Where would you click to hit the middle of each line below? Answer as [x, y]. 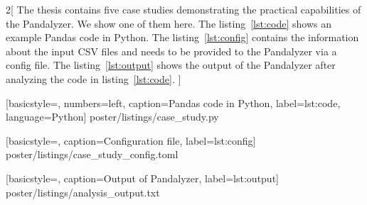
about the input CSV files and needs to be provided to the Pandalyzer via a [171, 51]
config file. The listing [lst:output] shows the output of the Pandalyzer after [171, 65]
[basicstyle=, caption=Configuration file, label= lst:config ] [131, 140]
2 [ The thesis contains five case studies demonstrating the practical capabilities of [183, 9]
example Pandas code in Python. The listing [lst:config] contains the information [182, 37]
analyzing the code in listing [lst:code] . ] [94, 78]
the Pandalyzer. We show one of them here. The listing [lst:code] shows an [169, 23]
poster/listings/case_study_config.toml [92, 154]
